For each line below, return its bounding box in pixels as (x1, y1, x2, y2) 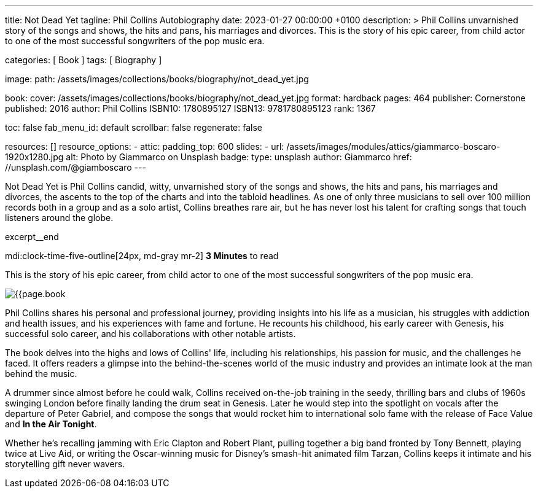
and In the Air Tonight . (5, 419, 97, 429)
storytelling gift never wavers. (5, 459, 125, 469)
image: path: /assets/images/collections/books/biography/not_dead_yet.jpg (5, 74, 309, 84)
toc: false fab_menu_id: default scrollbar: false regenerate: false (5, 122, 262, 133)
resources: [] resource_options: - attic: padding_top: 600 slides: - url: (5, 141, 284, 152)
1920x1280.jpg (5, 152, 64, 162)
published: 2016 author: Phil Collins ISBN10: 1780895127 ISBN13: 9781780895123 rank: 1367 (5, 103, 376, 114)
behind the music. (5, 368, 77, 379)
